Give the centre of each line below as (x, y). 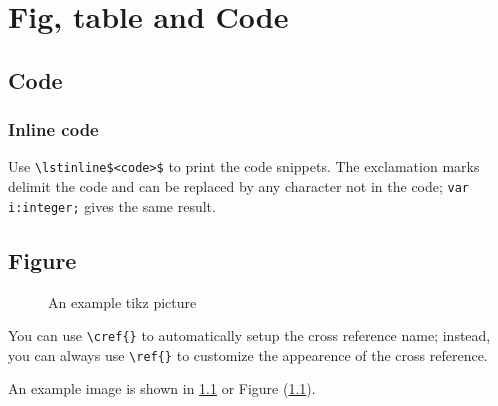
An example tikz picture (122, 301)
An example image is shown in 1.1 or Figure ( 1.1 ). (162, 388)
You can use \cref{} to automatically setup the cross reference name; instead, (249, 335)
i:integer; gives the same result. (112, 205)
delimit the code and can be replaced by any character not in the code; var (239, 186)
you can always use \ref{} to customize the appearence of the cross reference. (248, 354)
